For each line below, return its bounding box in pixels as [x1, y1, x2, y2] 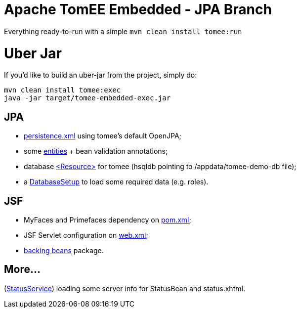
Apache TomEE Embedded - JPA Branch [4, 1, 272, 18]
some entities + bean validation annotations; [24, 147, 168, 156]
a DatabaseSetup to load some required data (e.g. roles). [24, 178, 209, 186]
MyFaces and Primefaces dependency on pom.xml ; [24, 215, 191, 224]
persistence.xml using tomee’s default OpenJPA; [24, 132, 181, 140]
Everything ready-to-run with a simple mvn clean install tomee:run [4, 27, 242, 36]
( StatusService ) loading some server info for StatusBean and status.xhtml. [4, 284, 245, 293]
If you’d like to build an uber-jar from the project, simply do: [4, 71, 197, 80]
